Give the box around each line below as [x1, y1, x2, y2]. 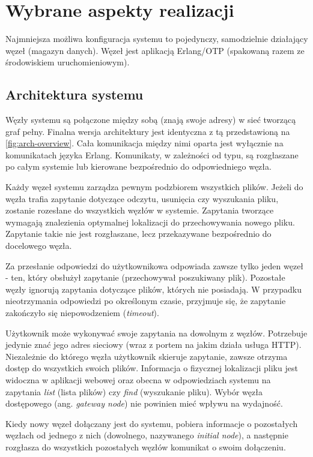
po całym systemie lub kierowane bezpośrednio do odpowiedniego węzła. [5, 160, 272, 173]
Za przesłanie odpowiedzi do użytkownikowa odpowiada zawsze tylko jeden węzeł [5, 259, 304, 272]
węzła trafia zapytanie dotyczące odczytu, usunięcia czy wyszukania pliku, [5, 192, 279, 205]
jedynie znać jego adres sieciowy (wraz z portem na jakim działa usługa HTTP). [5, 338, 302, 351]
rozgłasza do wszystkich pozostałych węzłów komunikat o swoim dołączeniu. [5, 440, 286, 453]
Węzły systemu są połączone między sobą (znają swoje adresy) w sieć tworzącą [5, 113, 296, 126]
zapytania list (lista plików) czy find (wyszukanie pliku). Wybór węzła [5, 385, 263, 398]
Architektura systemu [5, 85, 144, 104]
